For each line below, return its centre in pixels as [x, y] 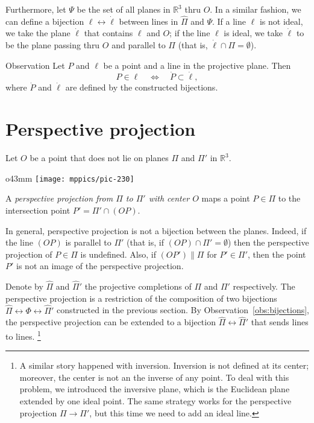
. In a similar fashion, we [256, 9]
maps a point [226, 198]
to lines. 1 [23, 335]
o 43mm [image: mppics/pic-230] [70, 178]
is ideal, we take [253, 33]
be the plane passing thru [53, 45]
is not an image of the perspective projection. [100, 266]
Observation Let [35, 65]
